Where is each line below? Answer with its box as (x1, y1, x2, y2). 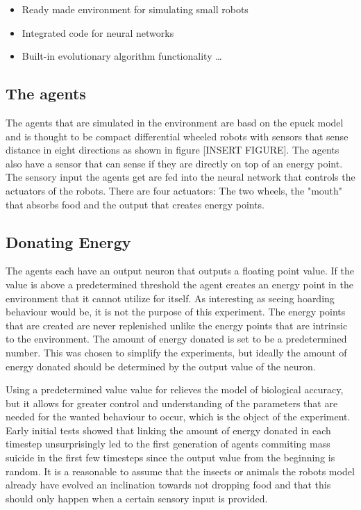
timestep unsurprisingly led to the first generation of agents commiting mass (6, 436, 330, 451)
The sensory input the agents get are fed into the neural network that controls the (6, 170, 355, 184)
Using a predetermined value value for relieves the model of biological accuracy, (6, 382, 344, 397)
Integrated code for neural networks (22, 25, 174, 40)
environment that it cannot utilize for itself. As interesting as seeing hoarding (6, 290, 335, 305)
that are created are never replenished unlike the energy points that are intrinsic (6, 318, 348, 332)
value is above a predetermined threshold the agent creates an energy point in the (6, 277, 353, 291)
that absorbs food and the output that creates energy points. (6, 197, 265, 211)
